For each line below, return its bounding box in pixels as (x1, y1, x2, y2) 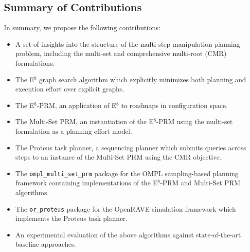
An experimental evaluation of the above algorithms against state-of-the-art (15, 229, 241, 239)
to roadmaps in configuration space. (121, 100, 228, 110)
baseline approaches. (15, 239, 76, 249)
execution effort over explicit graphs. (15, 84, 125, 94)
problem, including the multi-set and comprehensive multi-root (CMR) (15, 48, 227, 58)
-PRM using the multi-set (156, 116, 233, 126)
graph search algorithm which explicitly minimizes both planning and (39, 74, 246, 84)
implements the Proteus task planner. (15, 213, 127, 223)
